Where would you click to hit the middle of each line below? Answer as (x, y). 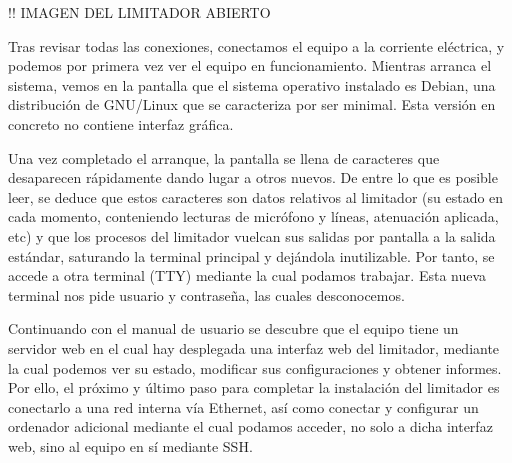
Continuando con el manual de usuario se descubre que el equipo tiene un (233, 328)
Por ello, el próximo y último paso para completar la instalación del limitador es (254, 387)
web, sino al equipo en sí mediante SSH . (130, 445)
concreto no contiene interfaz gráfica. (121, 123)
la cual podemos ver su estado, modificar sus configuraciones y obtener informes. (255, 367)
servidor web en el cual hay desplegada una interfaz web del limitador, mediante (254, 347)
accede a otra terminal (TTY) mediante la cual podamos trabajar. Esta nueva (247, 275)
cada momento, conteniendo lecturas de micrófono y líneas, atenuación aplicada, (253, 216)
